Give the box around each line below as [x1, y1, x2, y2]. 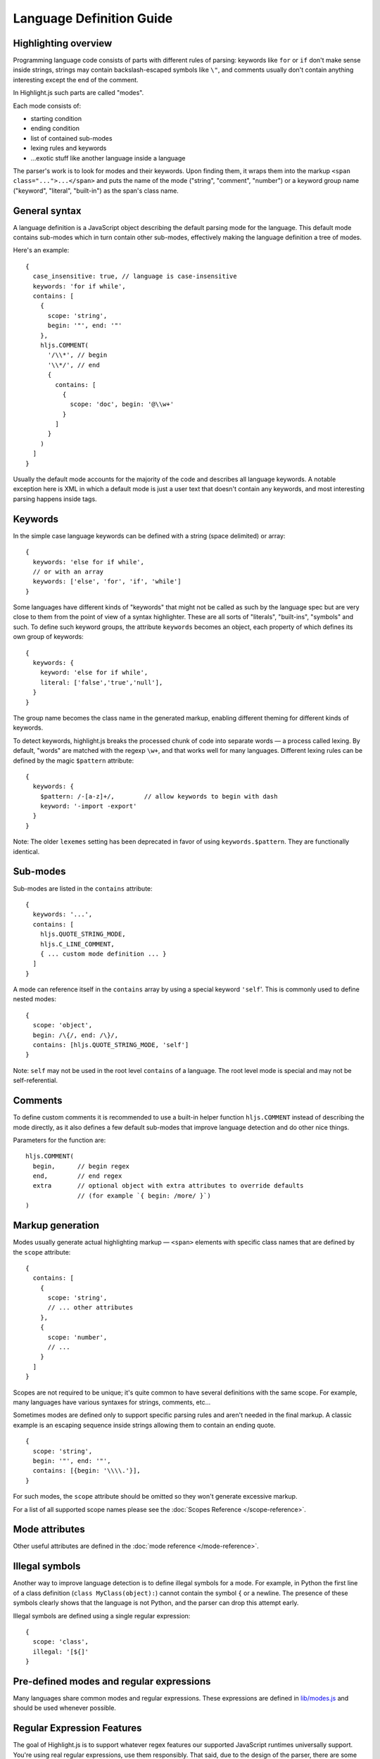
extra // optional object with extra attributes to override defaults [32, 1182, 304, 1190]
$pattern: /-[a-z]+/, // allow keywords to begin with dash [39, 792, 278, 800]
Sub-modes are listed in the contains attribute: [13, 884, 153, 893]
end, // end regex [32, 1172, 122, 1180]
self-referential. [13, 1077, 58, 1085]
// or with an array [32, 567, 104, 576]
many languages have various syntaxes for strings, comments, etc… [13, 1398, 211, 1406]
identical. [13, 847, 40, 856]
